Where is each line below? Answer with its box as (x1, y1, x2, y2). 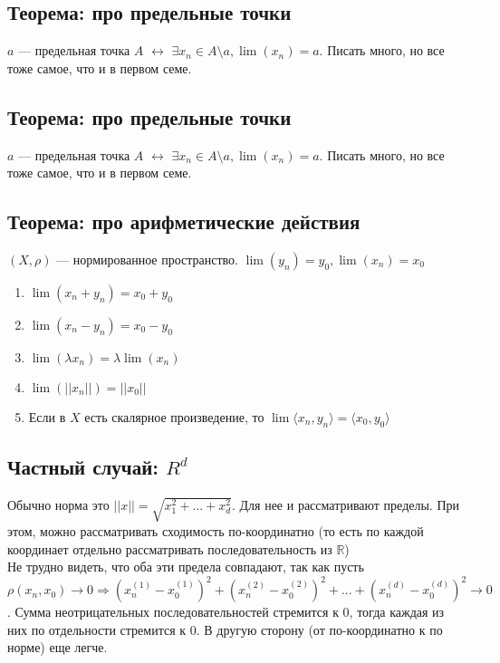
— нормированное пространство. (56, 249, 238, 268)
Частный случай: (7, 453, 159, 481)
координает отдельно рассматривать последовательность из (7, 539, 332, 558)
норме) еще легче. (7, 638, 108, 657)
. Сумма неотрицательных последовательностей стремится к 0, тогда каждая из (7, 602, 445, 621)
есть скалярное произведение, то (84, 407, 264, 426)
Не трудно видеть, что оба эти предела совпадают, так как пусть (7, 557, 364, 576)
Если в (28, 407, 66, 426)
